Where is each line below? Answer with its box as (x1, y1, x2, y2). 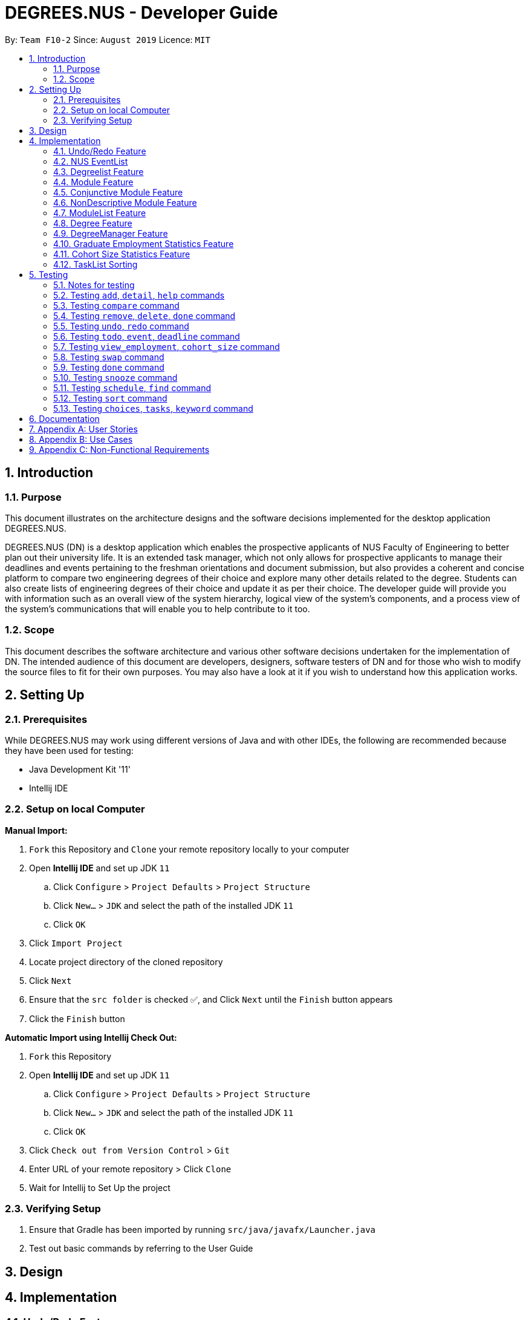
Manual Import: (5, 825, 68, 836)
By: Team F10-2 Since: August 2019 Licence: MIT (5, 34, 210, 45)
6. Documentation (29, 413, 100, 424)
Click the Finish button (29, 1013, 125, 1024)
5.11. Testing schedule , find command (53, 382, 212, 393)
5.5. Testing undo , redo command (53, 320, 189, 331)
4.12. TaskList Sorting (53, 259, 138, 269)
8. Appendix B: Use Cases (29, 434, 133, 444)
